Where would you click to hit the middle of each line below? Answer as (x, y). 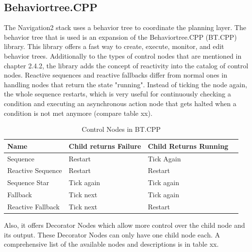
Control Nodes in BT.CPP (121, 129)
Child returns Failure (105, 146)
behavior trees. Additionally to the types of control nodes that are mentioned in (123, 55)
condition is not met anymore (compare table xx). (78, 113)
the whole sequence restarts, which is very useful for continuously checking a (118, 94)
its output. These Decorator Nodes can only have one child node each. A (112, 234)
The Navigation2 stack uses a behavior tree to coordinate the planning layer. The (125, 27)
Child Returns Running (188, 146)
